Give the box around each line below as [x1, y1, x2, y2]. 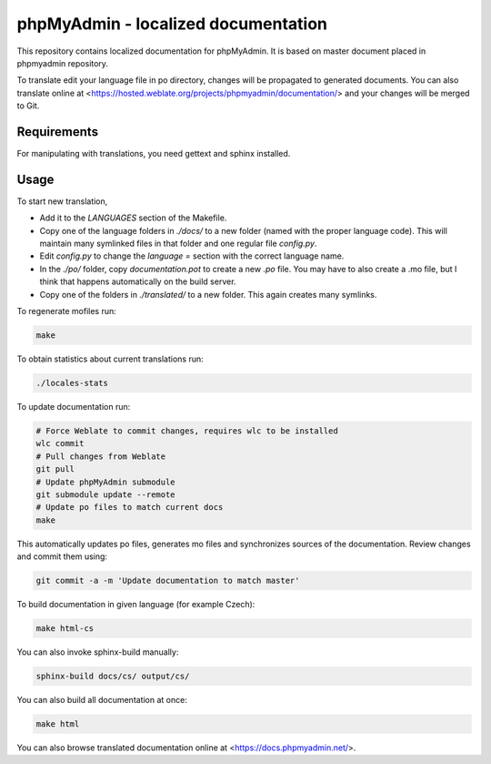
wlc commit [35, 438, 85, 449]
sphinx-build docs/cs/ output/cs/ [35, 671, 190, 681]
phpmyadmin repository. [16, 57, 109, 68]
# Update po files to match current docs [35, 502, 224, 513]
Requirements [16, 124, 99, 139]
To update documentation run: [16, 401, 131, 412]
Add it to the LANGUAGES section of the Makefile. [39, 212, 227, 223]
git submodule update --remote [35, 489, 176, 500]
